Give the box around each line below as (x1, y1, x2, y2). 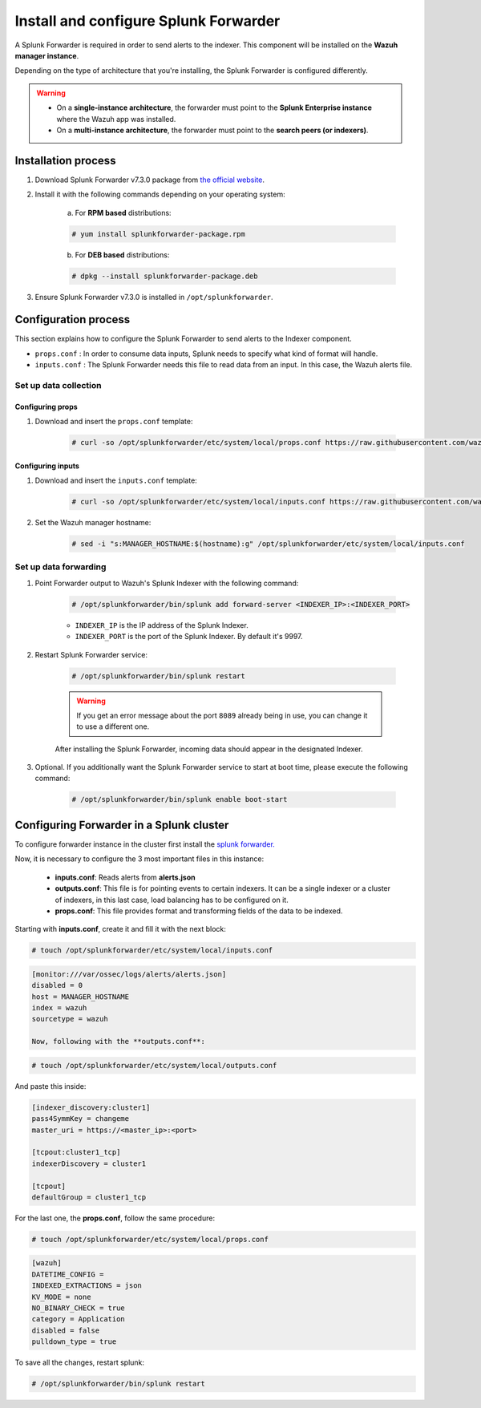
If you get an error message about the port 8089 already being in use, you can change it (76, 710, 368, 720)
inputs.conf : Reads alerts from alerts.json (55, 872, 196, 882)
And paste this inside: (14, 1081, 87, 1090)
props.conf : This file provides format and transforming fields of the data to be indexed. (55, 906, 343, 916)
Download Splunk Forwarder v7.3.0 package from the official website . (34, 175, 265, 184)
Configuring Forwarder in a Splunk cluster (14, 818, 229, 831)
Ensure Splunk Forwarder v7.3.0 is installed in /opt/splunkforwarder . (34, 292, 273, 301)
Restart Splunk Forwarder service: (34, 649, 148, 659)
